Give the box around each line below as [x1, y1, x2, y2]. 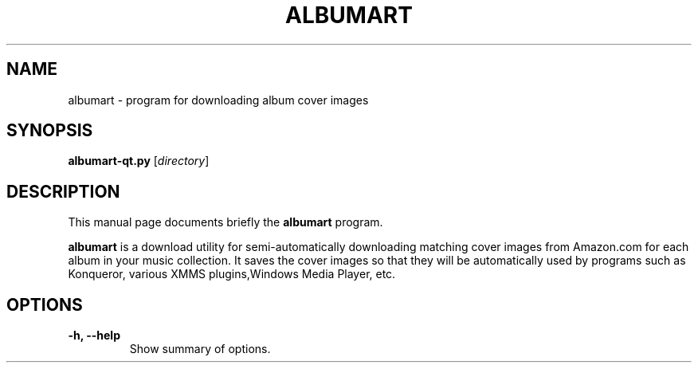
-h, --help [68, 328, 120, 343]
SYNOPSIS [6, 120, 93, 141]
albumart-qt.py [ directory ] [68, 154, 210, 168]
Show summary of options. [129, 342, 271, 356]
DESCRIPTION [6, 181, 120, 202]
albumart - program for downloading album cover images [68, 92, 369, 107]
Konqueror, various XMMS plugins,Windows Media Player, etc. [68, 267, 396, 281]
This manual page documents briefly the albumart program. [68, 215, 383, 230]
